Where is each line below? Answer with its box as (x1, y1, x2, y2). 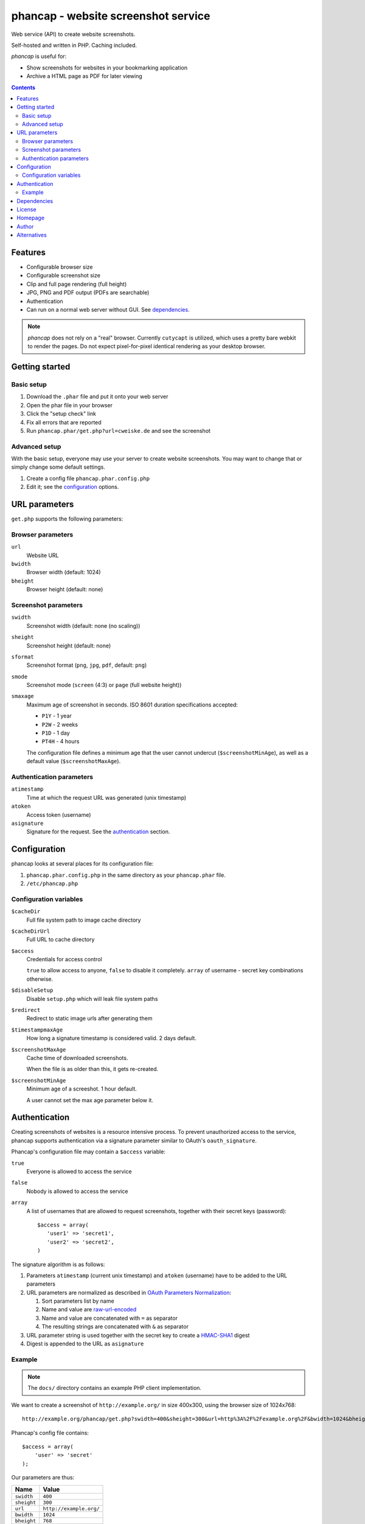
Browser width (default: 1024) (26, 569, 101, 576)
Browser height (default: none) (26, 586, 103, 593)
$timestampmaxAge (11, 1026, 63, 1033)
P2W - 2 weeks (41, 721, 78, 728)
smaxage (11, 693, 35, 700)
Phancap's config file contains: (11, 1429, 89, 1436)
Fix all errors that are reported (26, 418, 102, 426)
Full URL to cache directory (26, 936, 95, 943)
